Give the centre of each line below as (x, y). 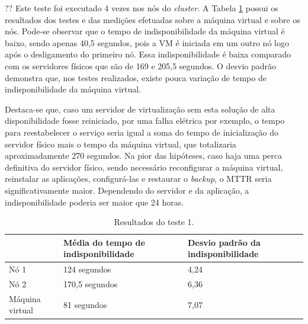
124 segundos (87, 269)
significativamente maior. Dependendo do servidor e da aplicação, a (127, 190)
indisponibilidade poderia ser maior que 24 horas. (94, 202)
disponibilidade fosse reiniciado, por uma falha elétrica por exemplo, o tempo (145, 121)
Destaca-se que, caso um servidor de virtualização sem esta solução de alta (140, 109)
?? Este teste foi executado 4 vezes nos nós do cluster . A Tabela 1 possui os (142, 8)
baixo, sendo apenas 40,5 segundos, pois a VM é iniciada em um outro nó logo (147, 42)
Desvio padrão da (224, 242)
